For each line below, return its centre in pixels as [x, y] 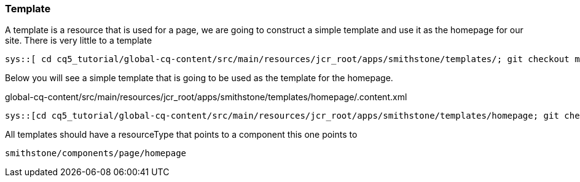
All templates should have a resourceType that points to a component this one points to [181, 135]
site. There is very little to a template [79, 41]
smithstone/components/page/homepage [96, 153]
